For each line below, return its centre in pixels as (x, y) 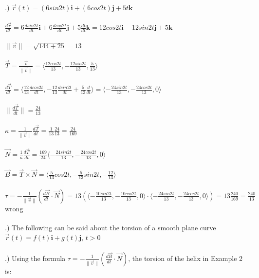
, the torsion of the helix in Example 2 (185, 258)
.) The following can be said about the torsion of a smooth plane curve (111, 228)
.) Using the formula (35, 258)
